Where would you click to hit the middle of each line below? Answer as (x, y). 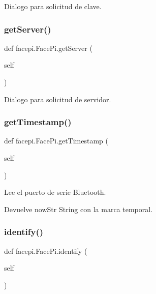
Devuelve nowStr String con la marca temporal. (79, 209)
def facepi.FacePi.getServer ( (48, 48)
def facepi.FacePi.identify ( (46, 251)
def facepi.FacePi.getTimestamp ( (56, 141)
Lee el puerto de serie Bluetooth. (55, 192)
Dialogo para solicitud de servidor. (58, 99)
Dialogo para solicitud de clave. (53, 6)
